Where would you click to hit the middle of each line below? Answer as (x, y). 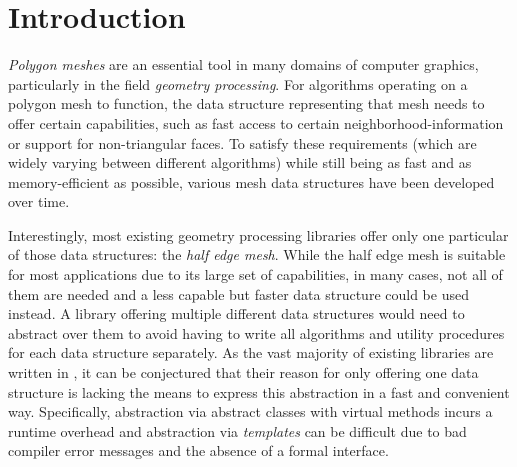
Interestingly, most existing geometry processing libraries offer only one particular (258, 234)
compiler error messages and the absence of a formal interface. (198, 450)
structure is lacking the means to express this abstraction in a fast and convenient (259, 391)
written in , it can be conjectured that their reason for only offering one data (243, 372)
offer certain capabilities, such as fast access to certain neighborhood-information (256, 122)
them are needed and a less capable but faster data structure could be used (238, 293)
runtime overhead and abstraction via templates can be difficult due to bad (237, 430)
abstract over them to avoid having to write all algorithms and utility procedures (256, 332)
